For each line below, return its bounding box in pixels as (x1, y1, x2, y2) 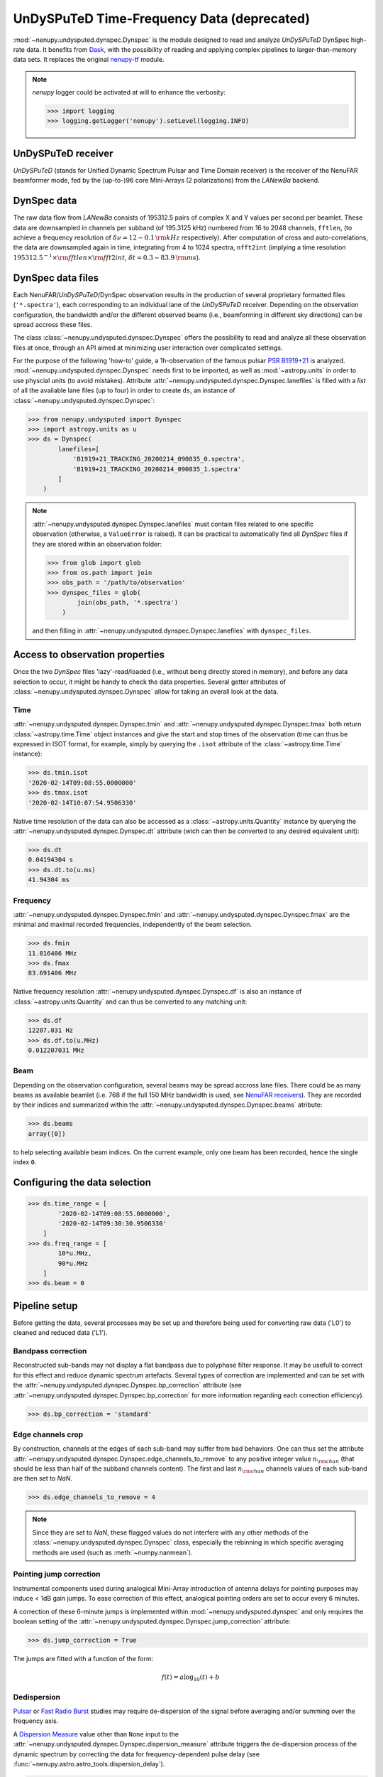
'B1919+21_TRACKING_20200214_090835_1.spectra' (72, 465, 242, 473)
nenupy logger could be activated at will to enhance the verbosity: (32, 88, 226, 97)
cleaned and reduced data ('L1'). (13, 1328, 108, 1337)
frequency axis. (13, 1717, 59, 1725)
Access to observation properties (13, 649, 165, 661)
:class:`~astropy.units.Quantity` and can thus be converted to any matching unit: (13, 997, 248, 1006)
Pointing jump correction (13, 1569, 101, 1579)
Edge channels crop (13, 1429, 84, 1439)
